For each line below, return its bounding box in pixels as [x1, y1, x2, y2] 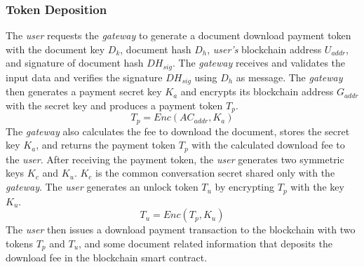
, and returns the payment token [36, 137, 176, 152]
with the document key [6, 41, 105, 56]
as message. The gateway [236, 69, 343, 84]
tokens [6, 235, 33, 250]
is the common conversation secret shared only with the [95, 165, 335, 180]
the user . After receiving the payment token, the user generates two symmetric [6, 151, 344, 166]
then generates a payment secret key [6, 84, 162, 99]
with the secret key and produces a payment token [6, 97, 223, 112]
